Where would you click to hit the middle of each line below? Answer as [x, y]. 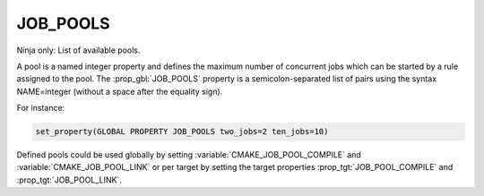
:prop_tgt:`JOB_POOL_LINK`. [69, 180]
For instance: [41, 108]
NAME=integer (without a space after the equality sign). [120, 91]
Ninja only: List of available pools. [78, 50]
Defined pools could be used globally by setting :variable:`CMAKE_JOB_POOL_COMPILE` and [189, 155]
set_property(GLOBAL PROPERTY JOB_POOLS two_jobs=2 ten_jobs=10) [182, 132]
